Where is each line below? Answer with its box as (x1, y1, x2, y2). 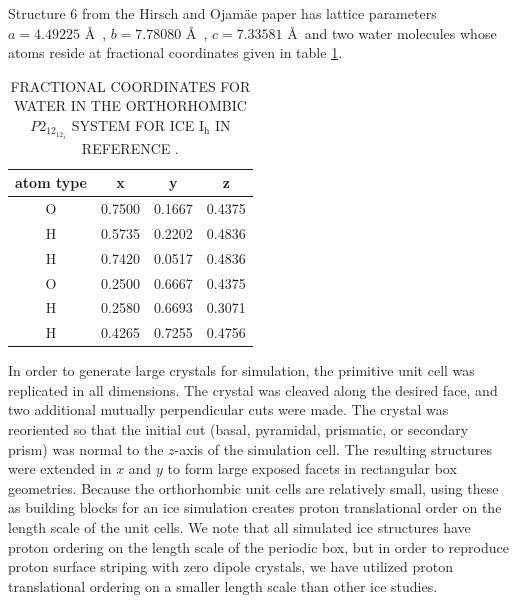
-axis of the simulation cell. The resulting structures (174, 438, 493, 459)
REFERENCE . (81, 137, 179, 158)
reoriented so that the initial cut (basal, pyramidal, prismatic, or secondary (8, 419, 469, 440)
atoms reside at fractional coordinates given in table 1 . (8, 42, 343, 63)
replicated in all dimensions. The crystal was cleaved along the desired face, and (8, 379, 498, 400)
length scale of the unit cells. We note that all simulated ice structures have (8, 517, 471, 538)
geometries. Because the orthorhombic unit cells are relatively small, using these (8, 477, 499, 498)
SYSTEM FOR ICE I (71, 114, 205, 135)
